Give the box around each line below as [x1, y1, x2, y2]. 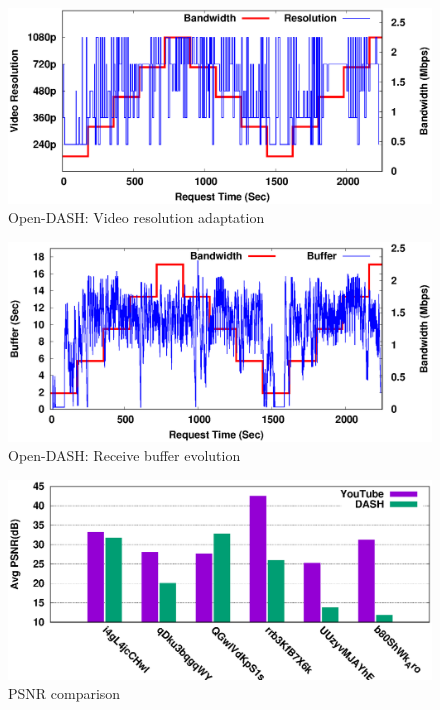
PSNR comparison [8, 683, 121, 704]
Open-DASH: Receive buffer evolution [8, 445, 241, 466]
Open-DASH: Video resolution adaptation [8, 207, 265, 228]
